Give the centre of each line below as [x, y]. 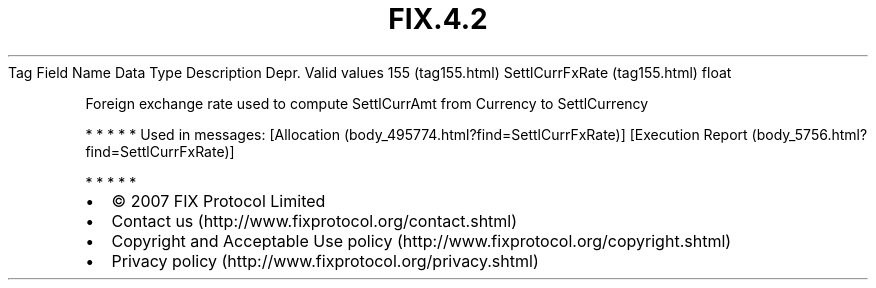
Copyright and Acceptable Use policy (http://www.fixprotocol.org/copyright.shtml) [421, 240]
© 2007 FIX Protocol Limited [218, 200]
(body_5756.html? [809, 134]
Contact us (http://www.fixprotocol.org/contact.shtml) [314, 220]
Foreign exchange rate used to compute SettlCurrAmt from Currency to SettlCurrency [367, 103]
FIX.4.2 [438, 19]
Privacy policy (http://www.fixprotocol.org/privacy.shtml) [325, 260]
